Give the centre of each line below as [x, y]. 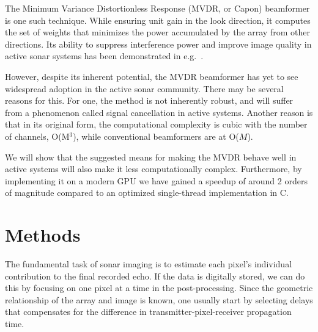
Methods [43, 235]
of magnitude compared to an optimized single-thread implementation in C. [147, 193]
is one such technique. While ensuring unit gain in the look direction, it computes [158, 20]
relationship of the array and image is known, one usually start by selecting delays [159, 299]
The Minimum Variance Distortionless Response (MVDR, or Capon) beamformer [157, 8]
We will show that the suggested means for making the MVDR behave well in [151, 157]
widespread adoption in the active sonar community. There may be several [144, 88]
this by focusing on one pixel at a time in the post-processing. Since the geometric [159, 288]
